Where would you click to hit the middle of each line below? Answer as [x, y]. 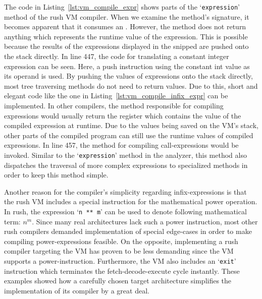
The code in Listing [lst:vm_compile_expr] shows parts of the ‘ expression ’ [122, 7]
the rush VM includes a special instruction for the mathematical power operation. [131, 201]
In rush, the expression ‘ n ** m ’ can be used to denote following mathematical [125, 211]
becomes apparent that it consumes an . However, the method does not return [125, 26]
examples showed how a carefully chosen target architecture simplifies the [118, 281]
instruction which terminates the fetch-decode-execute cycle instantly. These [122, 271]
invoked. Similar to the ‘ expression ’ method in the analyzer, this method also [125, 155]
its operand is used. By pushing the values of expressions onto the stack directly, [128, 76]
